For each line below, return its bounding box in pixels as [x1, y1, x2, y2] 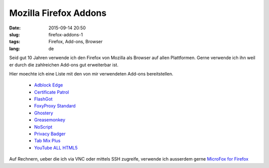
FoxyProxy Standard [34, 103, 76, 109]
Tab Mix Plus [34, 138, 61, 144]
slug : [9, 31, 20, 37]
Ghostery [34, 110, 53, 116]
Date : [9, 25, 21, 31]
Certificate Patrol [34, 89, 69, 95]
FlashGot [34, 96, 53, 102]
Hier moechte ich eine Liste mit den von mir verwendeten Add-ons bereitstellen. [9, 71, 174, 77]
